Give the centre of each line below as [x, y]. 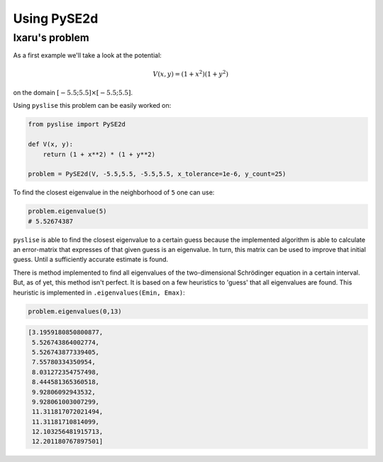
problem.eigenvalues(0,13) [75, 311]
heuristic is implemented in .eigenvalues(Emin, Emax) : [99, 292]
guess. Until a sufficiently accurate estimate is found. [91, 260]
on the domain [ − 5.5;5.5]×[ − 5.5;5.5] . [73, 92]
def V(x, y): [51, 144]
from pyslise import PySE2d [77, 125]
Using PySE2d [56, 18]
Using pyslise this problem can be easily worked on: [92, 106]
